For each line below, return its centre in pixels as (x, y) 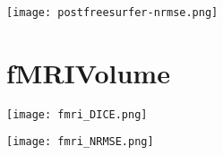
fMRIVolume (88, 72)
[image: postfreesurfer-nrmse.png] (112, 13)
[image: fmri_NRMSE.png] (80, 142)
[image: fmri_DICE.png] (77, 114)
